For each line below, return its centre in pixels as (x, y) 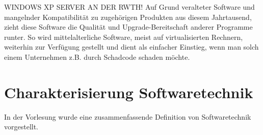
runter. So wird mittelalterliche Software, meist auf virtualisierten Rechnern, (124, 37)
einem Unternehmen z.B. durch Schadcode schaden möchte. (97, 57)
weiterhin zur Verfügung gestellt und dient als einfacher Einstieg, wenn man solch (131, 47)
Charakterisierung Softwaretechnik (129, 92)
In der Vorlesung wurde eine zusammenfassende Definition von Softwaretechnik (128, 116)
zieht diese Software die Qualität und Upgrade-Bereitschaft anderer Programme (128, 27)
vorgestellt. (21, 127)
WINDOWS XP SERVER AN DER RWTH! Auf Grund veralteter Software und (129, 7)
